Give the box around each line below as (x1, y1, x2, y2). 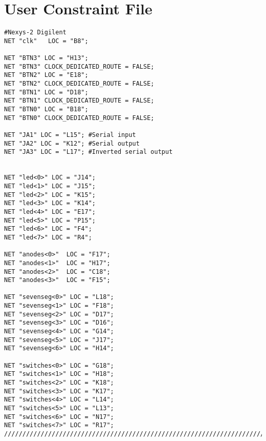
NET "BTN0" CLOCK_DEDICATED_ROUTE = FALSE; (4, 114, 154, 122)
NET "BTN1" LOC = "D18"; (4, 88, 88, 96)
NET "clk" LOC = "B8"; (4, 37, 88, 45)
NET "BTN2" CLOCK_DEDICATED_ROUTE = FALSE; (4, 80, 154, 88)
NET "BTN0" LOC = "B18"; (4, 106, 88, 113)
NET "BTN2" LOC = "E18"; (4, 71, 88, 79)
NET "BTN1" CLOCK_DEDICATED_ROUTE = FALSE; (4, 97, 154, 105)
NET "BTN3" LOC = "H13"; (4, 54, 88, 62)
